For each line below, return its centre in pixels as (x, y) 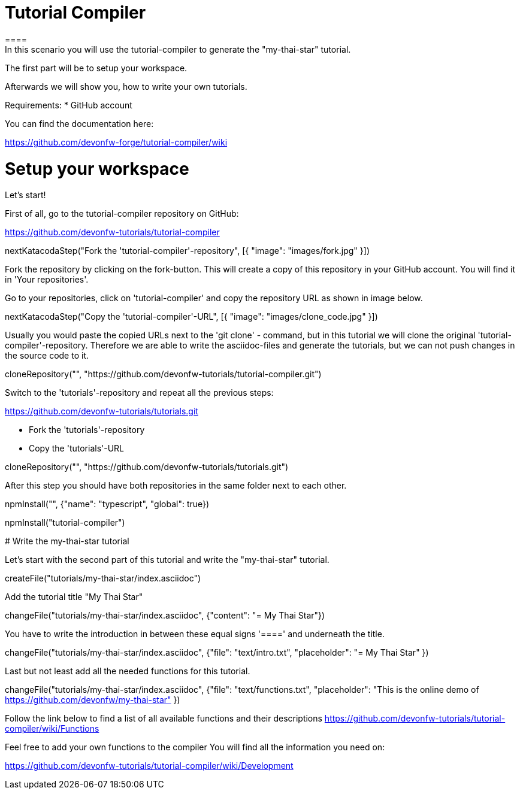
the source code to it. (47, 356)
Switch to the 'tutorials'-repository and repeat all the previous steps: (139, 393)
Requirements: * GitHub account (69, 105)
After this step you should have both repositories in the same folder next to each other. (176, 486)
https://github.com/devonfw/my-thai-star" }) (93, 700)
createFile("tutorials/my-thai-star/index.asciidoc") (103, 578)
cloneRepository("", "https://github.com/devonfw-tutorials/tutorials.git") (147, 467)
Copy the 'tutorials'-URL (76, 448)
